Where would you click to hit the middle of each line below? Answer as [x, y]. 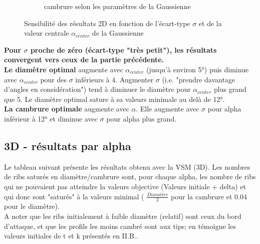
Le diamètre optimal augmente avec [64, 69]
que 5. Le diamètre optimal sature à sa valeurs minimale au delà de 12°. [114, 99]
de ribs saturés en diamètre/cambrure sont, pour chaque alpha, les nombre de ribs [130, 176]
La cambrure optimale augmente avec [67, 109]
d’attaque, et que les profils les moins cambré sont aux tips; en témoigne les [120, 226]
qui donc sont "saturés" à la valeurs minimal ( [74, 196]
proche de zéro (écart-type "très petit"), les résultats [123, 49]
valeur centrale [47, 33]
